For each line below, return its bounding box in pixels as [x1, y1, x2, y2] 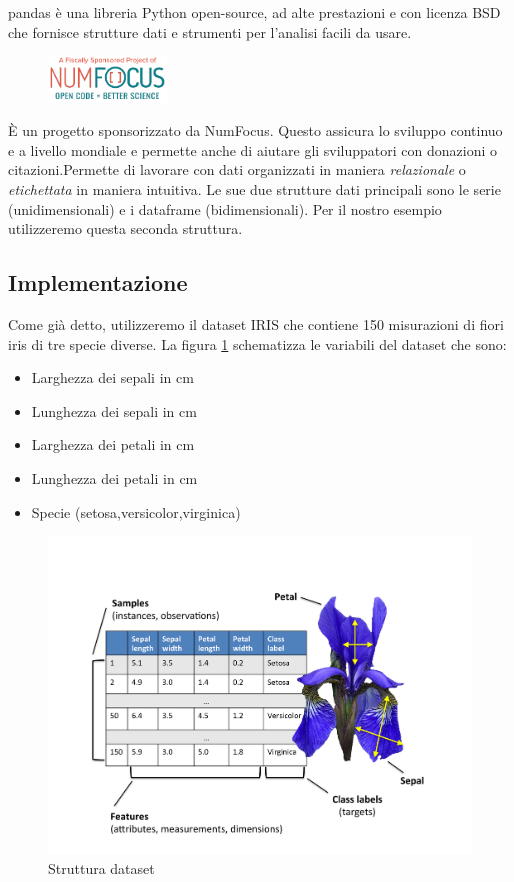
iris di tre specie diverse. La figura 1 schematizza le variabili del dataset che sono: [8, 333, 507, 354]
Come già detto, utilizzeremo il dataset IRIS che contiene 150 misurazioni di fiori [8, 314, 504, 334]
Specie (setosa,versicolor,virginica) [31, 501, 241, 522]
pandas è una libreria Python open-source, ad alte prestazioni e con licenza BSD [8, 2, 501, 22]
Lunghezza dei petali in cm [31, 467, 198, 488]
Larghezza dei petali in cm [31, 434, 195, 455]
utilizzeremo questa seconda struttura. [8, 218, 243, 239]
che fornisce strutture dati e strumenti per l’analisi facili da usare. [8, 21, 412, 42]
